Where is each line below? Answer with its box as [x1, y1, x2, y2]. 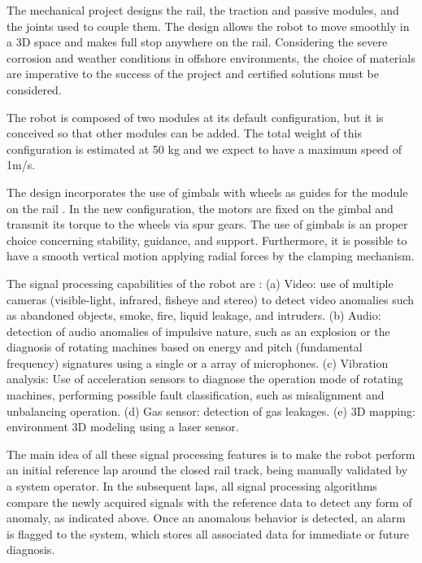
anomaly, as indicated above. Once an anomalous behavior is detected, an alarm [7, 509, 406, 526]
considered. [7, 81, 62, 98]
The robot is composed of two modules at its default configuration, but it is [7, 108, 384, 125]
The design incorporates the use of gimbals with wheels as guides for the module [7, 183, 408, 200]
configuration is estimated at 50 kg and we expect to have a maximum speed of [7, 140, 402, 157]
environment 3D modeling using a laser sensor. [7, 418, 239, 435]
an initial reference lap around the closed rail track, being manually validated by [7, 461, 408, 478]
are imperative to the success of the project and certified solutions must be [7, 65, 379, 82]
